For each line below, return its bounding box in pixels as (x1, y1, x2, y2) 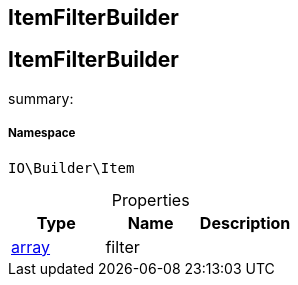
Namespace (8, 126, 76, 141)
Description (199, 212, 291, 233)
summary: (8, 89, 74, 107)
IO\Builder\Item (8, 159, 135, 176)
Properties (111, 189, 190, 210)
